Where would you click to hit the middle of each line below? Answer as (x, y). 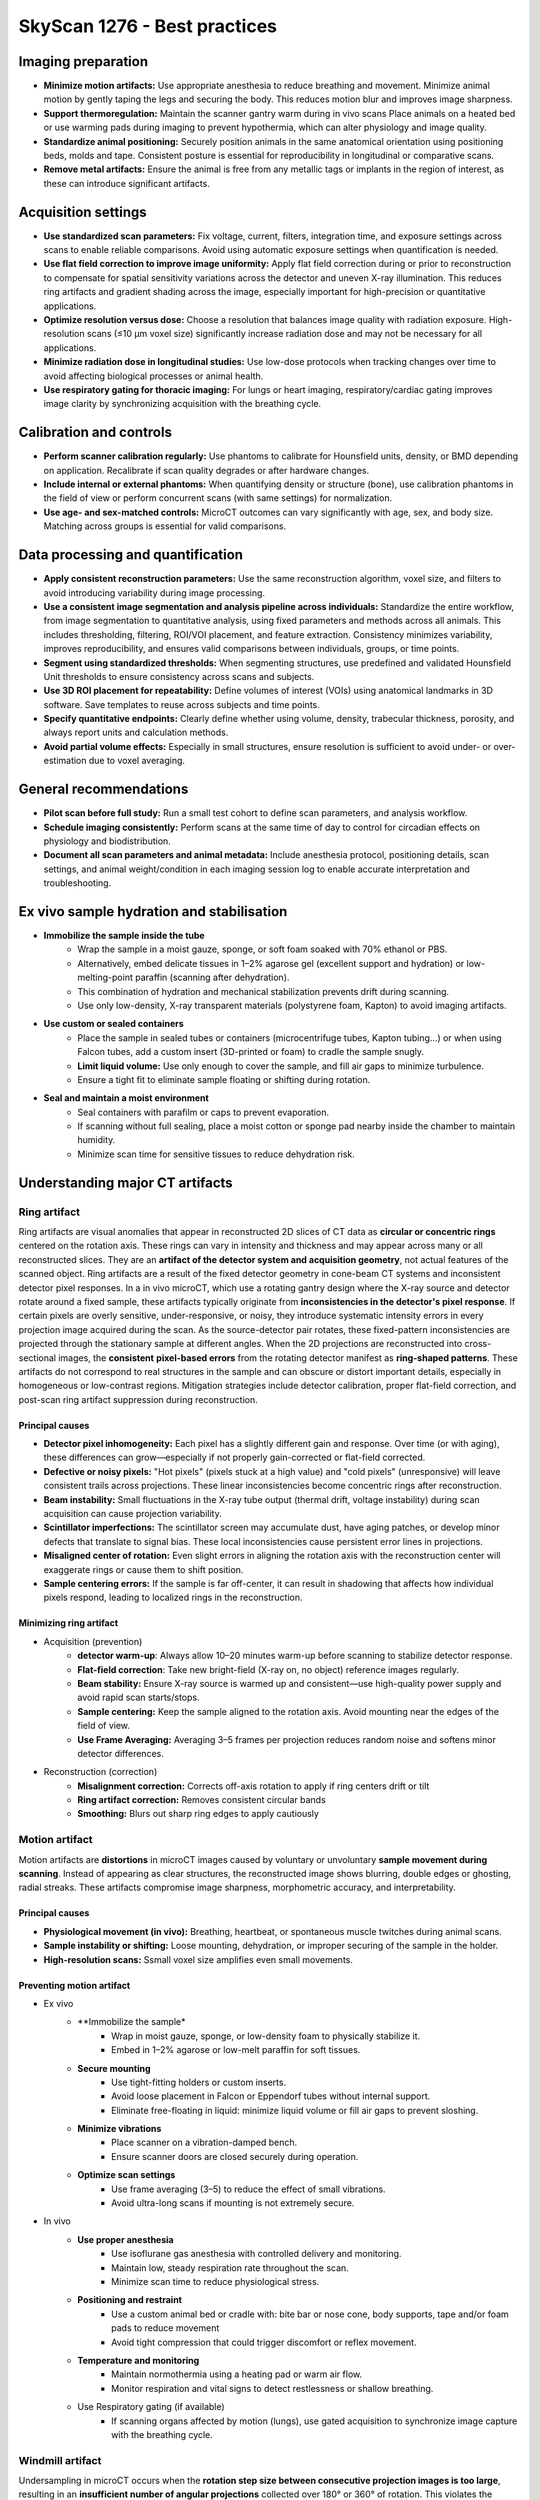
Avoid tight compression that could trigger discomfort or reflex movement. (264, 2342)
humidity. (96, 1140)
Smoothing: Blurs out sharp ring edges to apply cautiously (198, 1814)
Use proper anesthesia (125, 2239)
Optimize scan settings (126, 2175)
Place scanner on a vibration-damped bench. (204, 2142)
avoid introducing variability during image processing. (154, 592)
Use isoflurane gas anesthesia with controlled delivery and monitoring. (256, 2254)
